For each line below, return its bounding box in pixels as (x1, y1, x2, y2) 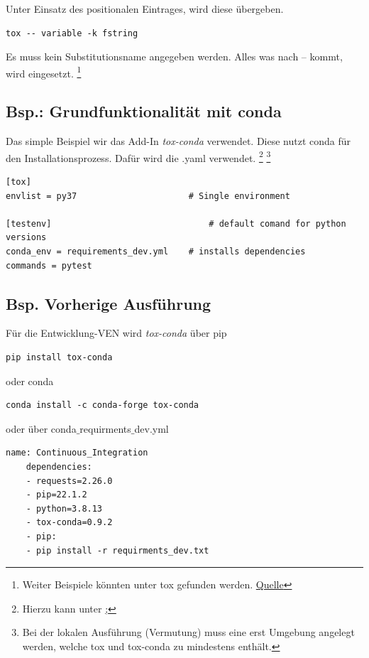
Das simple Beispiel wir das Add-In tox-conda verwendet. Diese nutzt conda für (6, 134, 351, 149)
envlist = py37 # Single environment (6, 190, 290, 201)
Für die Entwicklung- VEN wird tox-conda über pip (6, 325, 227, 340)
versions (6, 232, 47, 243)
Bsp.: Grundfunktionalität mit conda (6, 100, 282, 122)
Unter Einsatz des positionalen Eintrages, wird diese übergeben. (6, 1, 284, 16)
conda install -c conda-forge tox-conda (6, 400, 199, 411)
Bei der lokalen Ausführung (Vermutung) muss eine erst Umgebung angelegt (22, 625, 355, 640)
